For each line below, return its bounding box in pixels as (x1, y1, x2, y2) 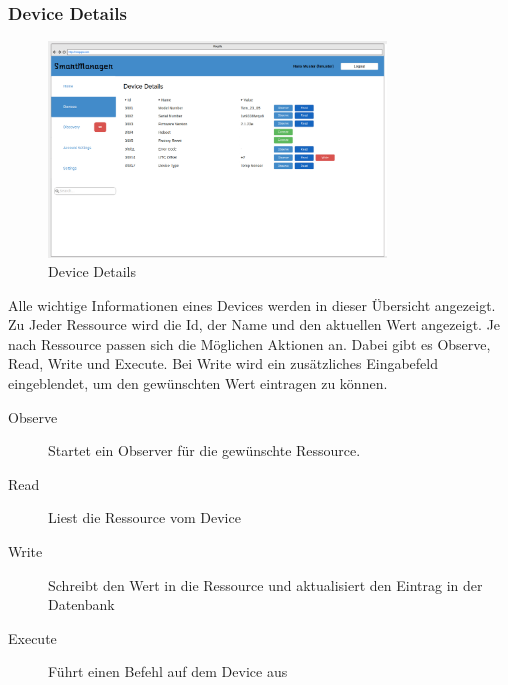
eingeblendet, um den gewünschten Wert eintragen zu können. (8, 373, 388, 394)
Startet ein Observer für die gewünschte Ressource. (48, 440, 361, 461)
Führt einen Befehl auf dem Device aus (48, 661, 288, 682)
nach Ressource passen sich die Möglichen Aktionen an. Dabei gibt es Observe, (8, 333, 491, 354)
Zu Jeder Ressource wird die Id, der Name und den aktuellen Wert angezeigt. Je (8, 314, 501, 335)
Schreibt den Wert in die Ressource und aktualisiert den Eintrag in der (48, 574, 483, 595)
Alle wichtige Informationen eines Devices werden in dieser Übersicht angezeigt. (8, 294, 496, 315)
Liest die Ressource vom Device (48, 507, 241, 528)
